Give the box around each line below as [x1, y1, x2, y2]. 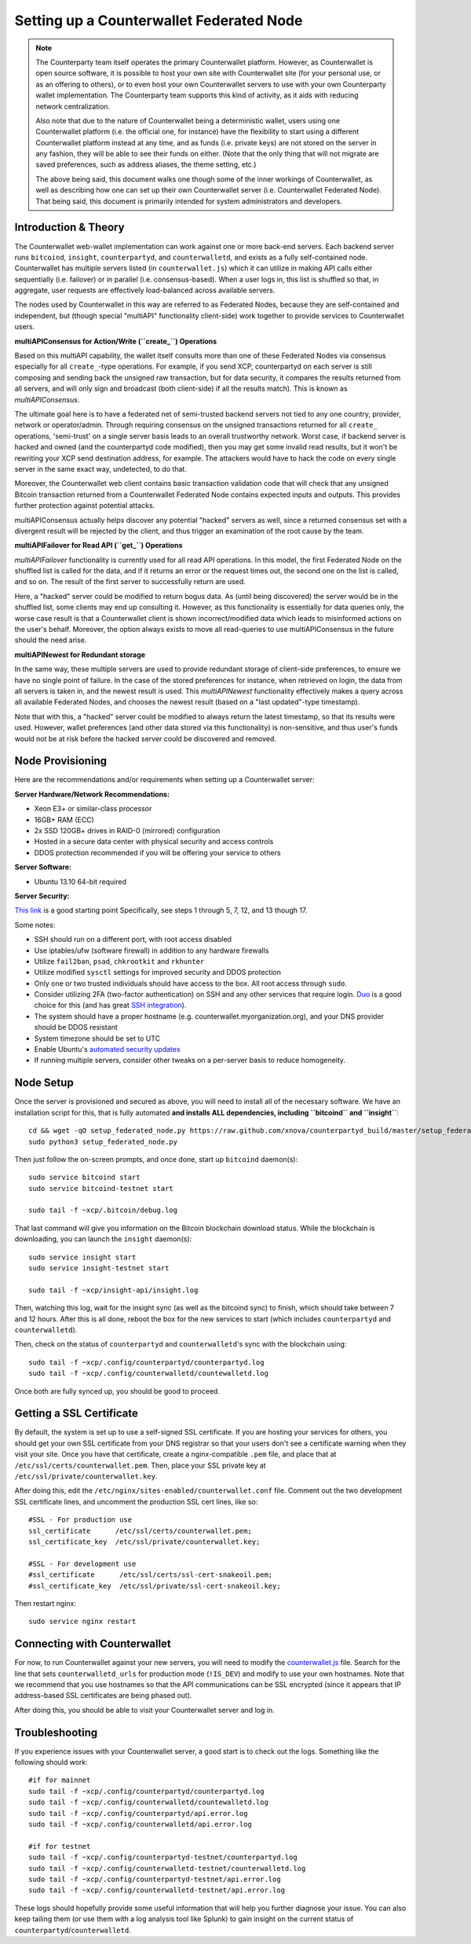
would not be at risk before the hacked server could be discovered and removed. [14, 733, 276, 743]
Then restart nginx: [14, 1598, 76, 1608]
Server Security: [14, 891, 70, 900]
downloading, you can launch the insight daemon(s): [14, 1234, 192, 1244]
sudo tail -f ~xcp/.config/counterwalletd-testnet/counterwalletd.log [28, 1864, 306, 1872]
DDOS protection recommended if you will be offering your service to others [34, 847, 282, 857]
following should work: [14, 1758, 88, 1767]
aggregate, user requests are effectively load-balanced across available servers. [14, 285, 276, 295]
